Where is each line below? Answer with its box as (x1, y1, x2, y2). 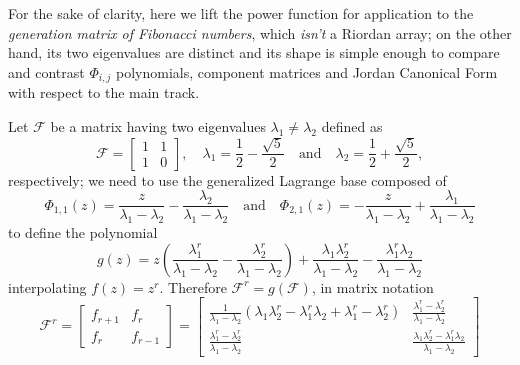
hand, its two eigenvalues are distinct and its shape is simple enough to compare (8, 42, 500, 63)
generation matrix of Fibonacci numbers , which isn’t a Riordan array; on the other (8, 22, 512, 43)
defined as (321, 115, 383, 136)
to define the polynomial (8, 222, 158, 243)
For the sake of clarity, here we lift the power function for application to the (8, 3, 474, 23)
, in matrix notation (311, 276, 434, 297)
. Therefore (159, 276, 227, 297)
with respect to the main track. (8, 82, 200, 103)
